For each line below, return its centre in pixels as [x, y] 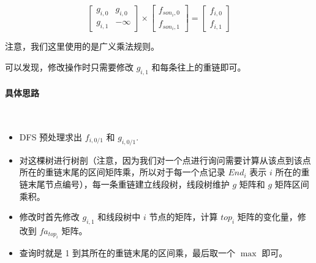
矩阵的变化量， [267, 217]
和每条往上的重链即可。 [199, 67]
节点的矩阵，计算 [183, 217]
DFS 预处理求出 [51, 137]
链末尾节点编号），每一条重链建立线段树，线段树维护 [124, 184]
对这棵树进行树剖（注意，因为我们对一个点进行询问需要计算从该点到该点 [165, 160]
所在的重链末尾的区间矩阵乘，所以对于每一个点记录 [122, 172]
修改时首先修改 [49, 217]
